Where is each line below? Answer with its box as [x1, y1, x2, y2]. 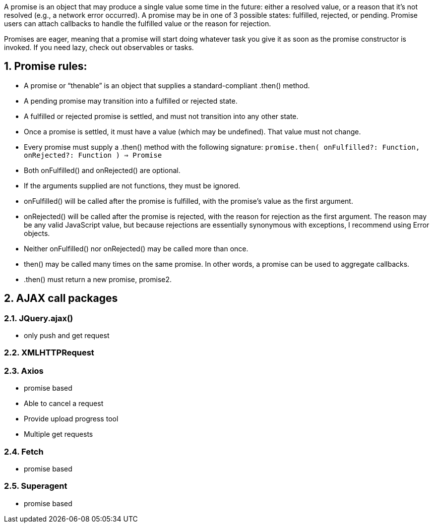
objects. [24, 229, 50, 237]
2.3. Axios [4, 365, 44, 376]
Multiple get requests [24, 430, 93, 439]
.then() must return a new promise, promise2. [24, 275, 172, 284]
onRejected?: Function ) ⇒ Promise [24, 151, 162, 159]
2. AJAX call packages [4, 292, 118, 305]
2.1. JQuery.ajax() [4, 313, 73, 323]
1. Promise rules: [4, 60, 87, 73]
